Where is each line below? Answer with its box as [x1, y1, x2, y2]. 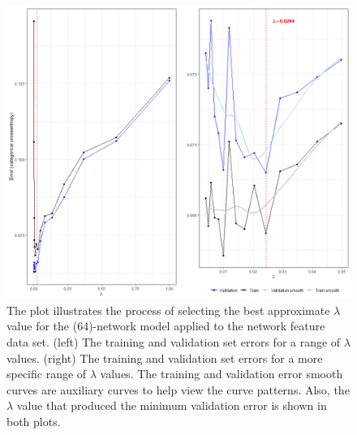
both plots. [6, 412, 61, 429]
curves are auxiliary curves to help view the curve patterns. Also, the [6, 381, 350, 398]
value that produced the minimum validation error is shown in [16, 397, 327, 414]
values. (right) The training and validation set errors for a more [6, 349, 323, 366]
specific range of [6, 365, 87, 382]
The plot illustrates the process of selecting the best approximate [6, 301, 330, 318]
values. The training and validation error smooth [100, 365, 343, 382]
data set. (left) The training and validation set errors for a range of [6, 334, 341, 351]
